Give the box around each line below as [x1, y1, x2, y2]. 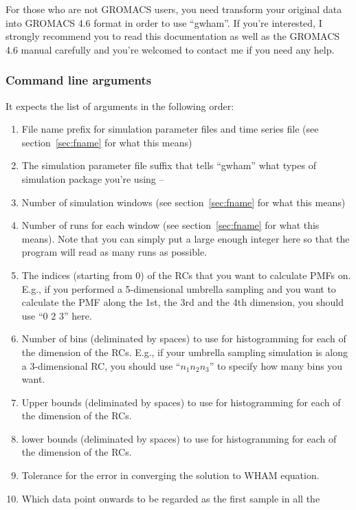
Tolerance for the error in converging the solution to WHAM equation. [21, 468, 320, 483]
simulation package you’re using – [21, 171, 164, 186]
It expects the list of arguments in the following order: [5, 98, 234, 113]
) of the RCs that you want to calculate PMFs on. [140, 267, 351, 282]
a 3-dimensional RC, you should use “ [21, 358, 181, 373]
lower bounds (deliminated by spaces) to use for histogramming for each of [21, 431, 337, 445]
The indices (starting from [21, 267, 133, 282]
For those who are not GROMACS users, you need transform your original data [5, 2, 342, 16]
